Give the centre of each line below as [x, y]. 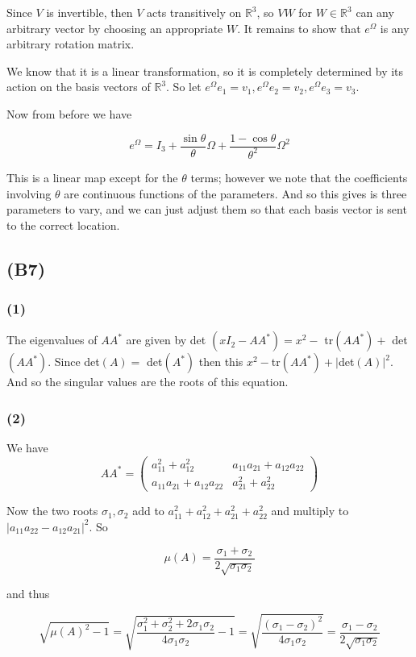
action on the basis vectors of [79, 87]
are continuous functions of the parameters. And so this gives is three [235, 193]
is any [395, 28]
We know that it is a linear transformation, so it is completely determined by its [205, 71]
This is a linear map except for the [92, 177]
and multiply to [310, 511]
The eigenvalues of [52, 340]
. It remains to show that [299, 28]
